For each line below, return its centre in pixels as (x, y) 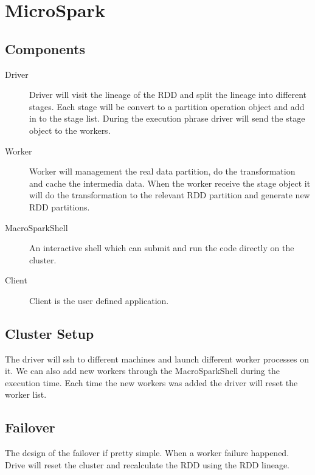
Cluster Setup (50, 333)
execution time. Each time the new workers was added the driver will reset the (151, 382)
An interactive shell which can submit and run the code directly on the (162, 248)
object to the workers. (70, 130)
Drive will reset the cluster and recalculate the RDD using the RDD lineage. (147, 464)
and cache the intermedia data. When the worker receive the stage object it (170, 183)
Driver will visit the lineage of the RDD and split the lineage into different (168, 95)
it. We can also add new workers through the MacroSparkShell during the (142, 371)
